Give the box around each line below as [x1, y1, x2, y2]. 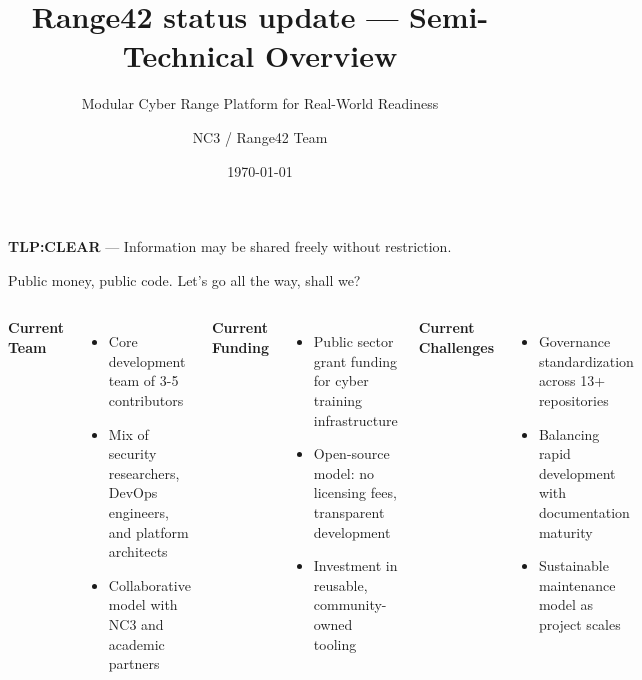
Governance [538, 331, 611, 352]
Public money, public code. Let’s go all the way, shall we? [8, 269, 361, 290]
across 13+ [538, 370, 606, 391]
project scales [538, 614, 621, 634]
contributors [108, 390, 184, 411]
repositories [538, 390, 609, 411]
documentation [538, 502, 630, 523]
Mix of [108, 423, 149, 444]
